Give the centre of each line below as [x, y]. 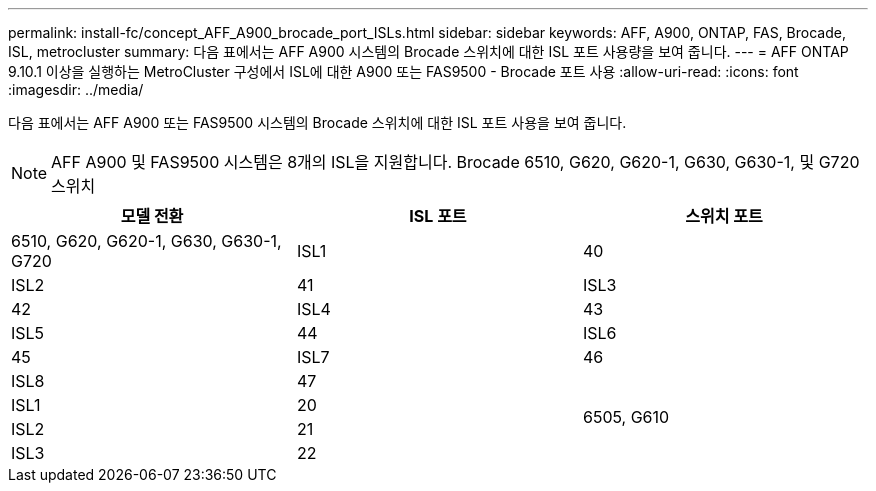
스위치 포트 [724, 216]
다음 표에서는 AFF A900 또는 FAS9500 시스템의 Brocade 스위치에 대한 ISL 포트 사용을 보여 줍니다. [317, 122]
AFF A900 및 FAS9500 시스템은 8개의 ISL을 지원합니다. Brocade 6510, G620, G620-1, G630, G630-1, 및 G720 [455, 162]
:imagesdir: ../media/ [76, 89]
